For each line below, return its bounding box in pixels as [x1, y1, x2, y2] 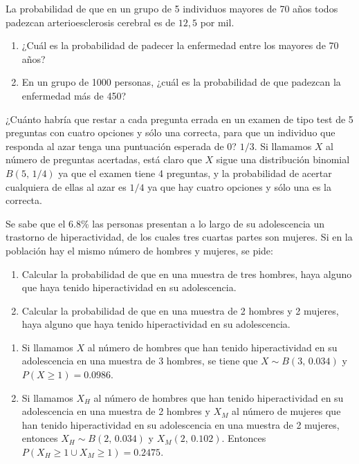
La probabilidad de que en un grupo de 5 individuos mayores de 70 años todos [6, 1, 338, 15]
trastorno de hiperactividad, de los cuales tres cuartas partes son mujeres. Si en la [6, 230, 353, 244]
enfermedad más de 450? [21, 88, 127, 102]
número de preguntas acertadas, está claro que [6, 152, 202, 167]
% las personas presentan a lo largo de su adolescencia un [80, 216, 325, 230]
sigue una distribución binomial [216, 152, 350, 167]
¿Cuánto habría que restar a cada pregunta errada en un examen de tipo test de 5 [6, 111, 353, 126]
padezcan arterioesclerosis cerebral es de [6, 15, 176, 29]
